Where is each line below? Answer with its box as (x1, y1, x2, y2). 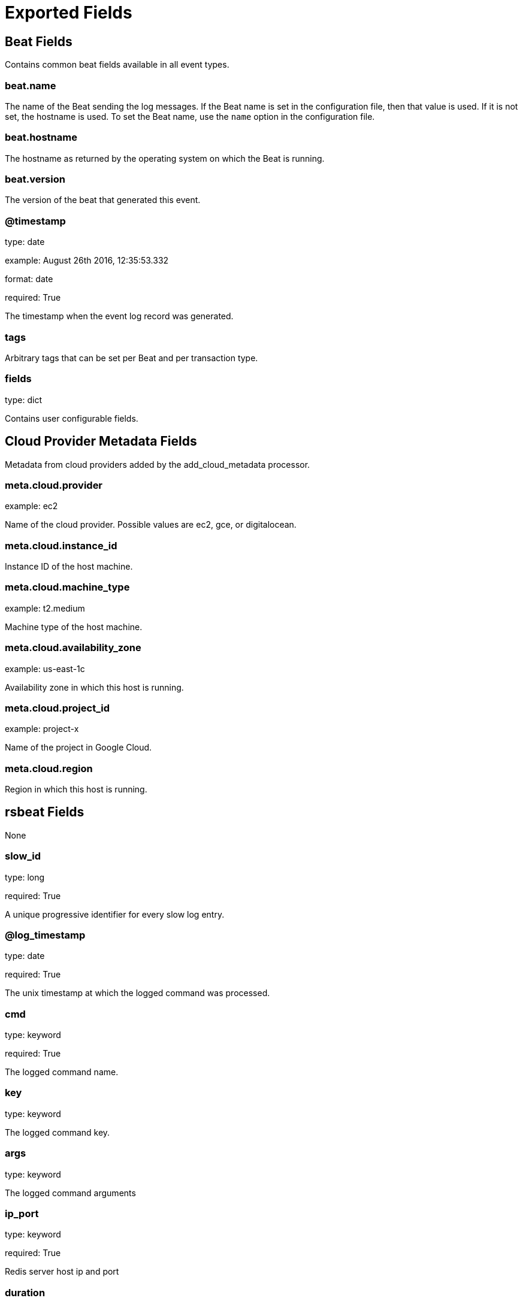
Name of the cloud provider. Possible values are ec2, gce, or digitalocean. (5, 519, 297, 530)
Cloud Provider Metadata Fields (5, 434, 197, 449)
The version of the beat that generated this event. (5, 195, 201, 205)
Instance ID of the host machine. (5, 561, 133, 572)
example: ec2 (5, 501, 58, 512)
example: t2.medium (5, 603, 85, 613)
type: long (5, 872, 45, 882)
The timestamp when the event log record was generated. (5, 311, 234, 322)
